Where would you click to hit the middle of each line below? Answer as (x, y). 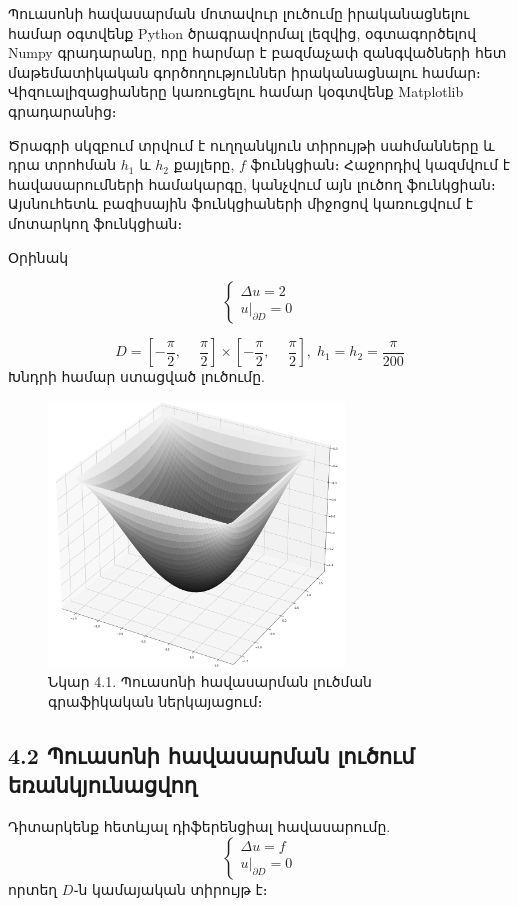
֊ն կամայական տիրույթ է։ (170, 888)
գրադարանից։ (62, 110)
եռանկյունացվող (103, 784)
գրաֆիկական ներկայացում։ (155, 700)
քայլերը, (204, 164)
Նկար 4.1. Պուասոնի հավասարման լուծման (210, 681)
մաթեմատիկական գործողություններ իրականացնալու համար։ (244, 71)
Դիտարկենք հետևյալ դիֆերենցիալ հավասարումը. (199, 826)
